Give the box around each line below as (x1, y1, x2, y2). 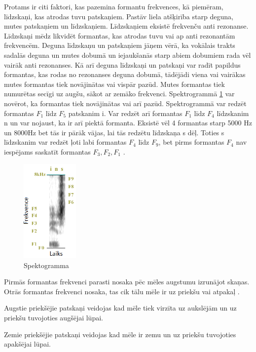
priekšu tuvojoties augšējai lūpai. (4, 313, 103, 323)
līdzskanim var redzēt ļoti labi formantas (4, 137, 127, 147)
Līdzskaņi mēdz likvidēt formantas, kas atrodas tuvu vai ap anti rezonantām (4, 30, 235, 40)
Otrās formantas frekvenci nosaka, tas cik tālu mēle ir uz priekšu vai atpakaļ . (4, 286, 240, 296)
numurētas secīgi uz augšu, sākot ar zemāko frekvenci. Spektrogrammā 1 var (4, 88, 235, 99)
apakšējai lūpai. (4, 339, 51, 349)
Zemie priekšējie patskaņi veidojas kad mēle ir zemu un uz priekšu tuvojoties (4, 329, 236, 339)
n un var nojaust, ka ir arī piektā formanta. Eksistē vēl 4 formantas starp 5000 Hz (4, 117, 252, 128)
